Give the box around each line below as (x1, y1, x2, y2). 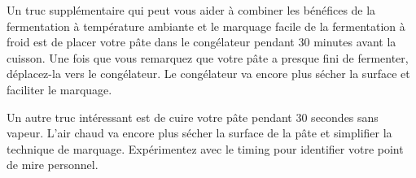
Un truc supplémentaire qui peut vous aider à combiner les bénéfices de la (7, 2, 376, 18)
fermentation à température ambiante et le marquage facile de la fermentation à (7, 17, 405, 34)
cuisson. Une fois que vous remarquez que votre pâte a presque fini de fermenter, (7, 49, 409, 66)
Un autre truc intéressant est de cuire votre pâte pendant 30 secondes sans (7, 108, 379, 125)
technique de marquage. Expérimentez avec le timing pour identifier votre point (7, 140, 404, 157)
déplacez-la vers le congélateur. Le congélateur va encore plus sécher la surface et (7, 65, 410, 82)
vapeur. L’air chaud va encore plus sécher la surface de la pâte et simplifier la (7, 124, 392, 141)
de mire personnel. (7, 156, 99, 173)
